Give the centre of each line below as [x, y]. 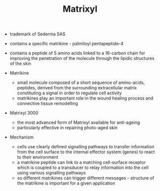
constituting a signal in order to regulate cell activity [69, 93]
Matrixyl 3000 [24, 113]
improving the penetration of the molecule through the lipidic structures [82, 58]
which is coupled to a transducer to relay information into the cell [83, 167]
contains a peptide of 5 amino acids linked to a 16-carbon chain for [78, 53]
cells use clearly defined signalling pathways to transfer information [86, 147]
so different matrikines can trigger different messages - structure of [86, 178]
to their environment [38, 157]
